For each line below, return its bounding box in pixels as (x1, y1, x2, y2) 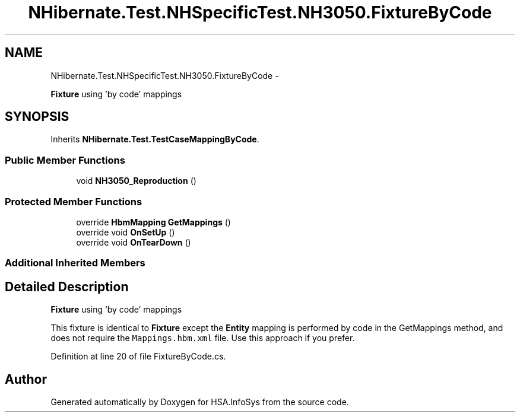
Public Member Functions (5, 154, 125, 166)
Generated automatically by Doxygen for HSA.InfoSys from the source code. (50, 397, 349, 407)
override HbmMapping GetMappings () (76, 217, 231, 227)
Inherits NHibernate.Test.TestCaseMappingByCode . (50, 134, 259, 145)
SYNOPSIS (5, 109, 69, 125)
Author (5, 371, 47, 387)
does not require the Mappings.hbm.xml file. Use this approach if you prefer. (50, 333, 355, 343)
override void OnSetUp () (76, 227, 175, 237)
